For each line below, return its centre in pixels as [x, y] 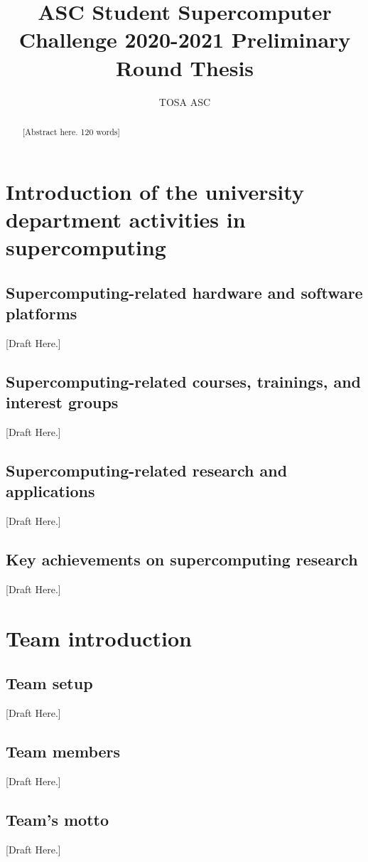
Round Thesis [185, 67]
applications [50, 491]
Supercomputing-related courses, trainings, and [184, 381]
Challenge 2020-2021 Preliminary [185, 39]
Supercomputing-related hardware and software [184, 292]
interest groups [62, 402]
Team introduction [99, 638]
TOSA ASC [185, 101]
